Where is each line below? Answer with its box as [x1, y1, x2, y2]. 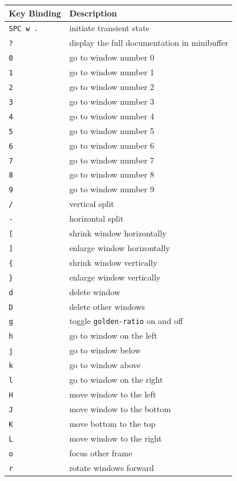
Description [69, 6, 117, 19]
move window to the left [69, 388, 157, 400]
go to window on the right [69, 373, 163, 386]
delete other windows [69, 300, 145, 312]
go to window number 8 [69, 168, 154, 181]
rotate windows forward [69, 461, 154, 473]
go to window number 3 [69, 95, 154, 107]
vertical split [69, 198, 114, 210]
